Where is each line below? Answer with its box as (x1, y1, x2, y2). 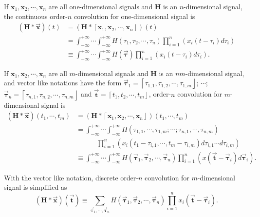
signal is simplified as (4, 182, 67, 192)
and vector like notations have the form (4, 78, 122, 88)
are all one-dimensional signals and (48, 1, 153, 11)
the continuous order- (4, 11, 68, 21)
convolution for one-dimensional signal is (74, 11, 195, 21)
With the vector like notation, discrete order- (4, 172, 138, 182)
